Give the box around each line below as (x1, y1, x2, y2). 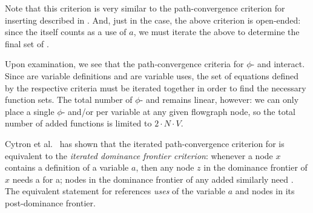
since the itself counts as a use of (5, 25, 127, 38)
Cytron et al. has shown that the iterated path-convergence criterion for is (5, 137, 285, 149)
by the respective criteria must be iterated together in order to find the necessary (5, 81, 306, 94)
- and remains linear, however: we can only (140, 93, 299, 106)
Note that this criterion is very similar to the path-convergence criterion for (5, 2, 285, 14)
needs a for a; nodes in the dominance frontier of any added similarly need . (12, 172, 294, 185)
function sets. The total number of (5, 93, 133, 106)
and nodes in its (235, 185, 295, 197)
